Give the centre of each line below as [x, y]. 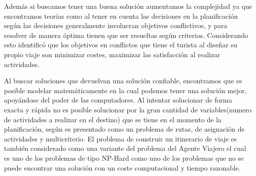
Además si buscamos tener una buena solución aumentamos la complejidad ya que [128, 6]
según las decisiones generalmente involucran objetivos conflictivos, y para [116, 25]
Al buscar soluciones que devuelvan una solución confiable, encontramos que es [123, 81]
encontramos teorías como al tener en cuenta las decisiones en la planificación [121, 16]
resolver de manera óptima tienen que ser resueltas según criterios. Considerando [126, 35]
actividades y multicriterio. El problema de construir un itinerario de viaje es [121, 138]
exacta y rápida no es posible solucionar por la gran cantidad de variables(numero [128, 109]
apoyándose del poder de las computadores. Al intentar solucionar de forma [118, 100]
